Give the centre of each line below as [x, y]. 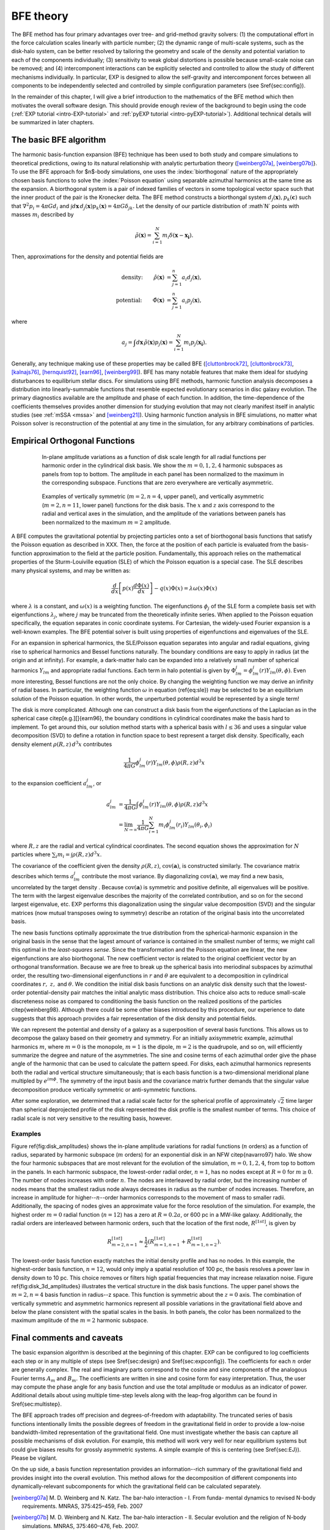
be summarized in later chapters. [53, 122]
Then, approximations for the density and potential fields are [87, 256]
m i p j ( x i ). [195, 343]
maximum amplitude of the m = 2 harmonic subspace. [80, 1320]
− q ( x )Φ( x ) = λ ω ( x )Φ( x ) [185, 588]
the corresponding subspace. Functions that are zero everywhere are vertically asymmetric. [158, 483]
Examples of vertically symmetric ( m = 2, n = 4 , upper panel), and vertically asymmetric [153, 496]
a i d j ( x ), [192, 278]
